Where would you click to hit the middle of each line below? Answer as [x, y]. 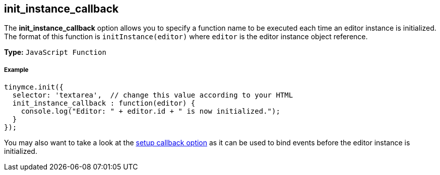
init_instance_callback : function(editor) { [104, 103]
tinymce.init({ [34, 87]
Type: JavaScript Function [55, 52]
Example [16, 70]
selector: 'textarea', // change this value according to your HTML [153, 95]
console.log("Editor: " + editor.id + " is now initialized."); [150, 111]
